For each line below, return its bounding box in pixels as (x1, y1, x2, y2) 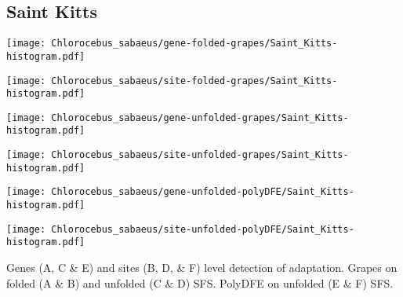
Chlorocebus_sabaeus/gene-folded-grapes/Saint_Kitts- (51, 38, 338, 49)
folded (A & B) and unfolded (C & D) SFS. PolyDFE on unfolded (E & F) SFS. (6, 274, 394, 291)
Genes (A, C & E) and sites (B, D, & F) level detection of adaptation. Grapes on (6, 259, 398, 276)
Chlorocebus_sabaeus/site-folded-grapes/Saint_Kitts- (51, 75, 338, 86)
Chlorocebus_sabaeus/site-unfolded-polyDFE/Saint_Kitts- (51, 223, 354, 235)
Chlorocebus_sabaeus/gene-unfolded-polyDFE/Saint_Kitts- (51, 186, 354, 198)
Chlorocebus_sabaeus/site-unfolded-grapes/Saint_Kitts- (51, 149, 349, 161)
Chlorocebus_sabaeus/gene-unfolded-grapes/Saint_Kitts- (51, 112, 349, 123)
